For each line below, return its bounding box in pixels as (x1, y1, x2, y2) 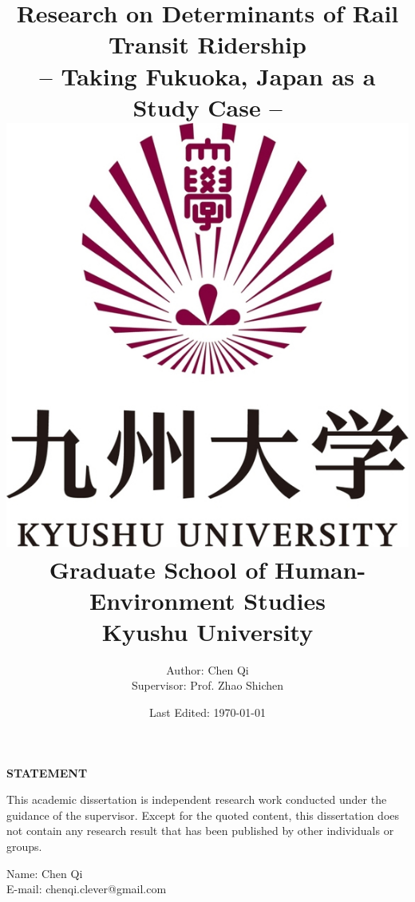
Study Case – (132, 90, 283, 123)
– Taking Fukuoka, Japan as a (39, 59, 376, 92)
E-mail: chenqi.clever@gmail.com (6, 880, 167, 897)
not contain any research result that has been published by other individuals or (6, 822, 394, 839)
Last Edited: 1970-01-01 (149, 704, 266, 721)
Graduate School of (49, 552, 267, 585)
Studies (243, 584, 326, 616)
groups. (6, 838, 42, 855)
